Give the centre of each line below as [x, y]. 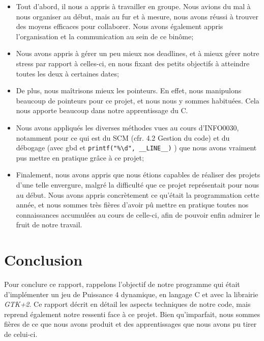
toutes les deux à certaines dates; [67, 73]
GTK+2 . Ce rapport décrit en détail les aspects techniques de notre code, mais [127, 304]
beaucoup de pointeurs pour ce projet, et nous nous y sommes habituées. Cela [138, 100]
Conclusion [43, 260]
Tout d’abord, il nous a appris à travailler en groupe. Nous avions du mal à [133, 6]
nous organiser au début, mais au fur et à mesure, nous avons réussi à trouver [137, 16]
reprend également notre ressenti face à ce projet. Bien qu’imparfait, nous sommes [132, 314]
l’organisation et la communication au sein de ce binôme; [105, 36]
